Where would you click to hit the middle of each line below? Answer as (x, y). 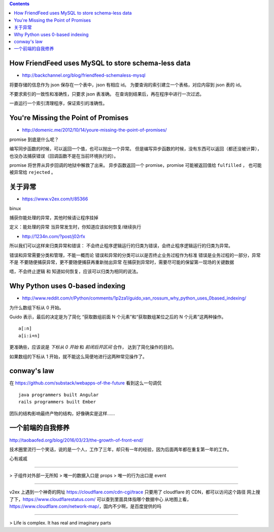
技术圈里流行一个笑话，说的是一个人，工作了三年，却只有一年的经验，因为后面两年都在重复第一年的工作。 (121, 449)
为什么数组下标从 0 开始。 (37, 307)
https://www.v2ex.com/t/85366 (55, 199)
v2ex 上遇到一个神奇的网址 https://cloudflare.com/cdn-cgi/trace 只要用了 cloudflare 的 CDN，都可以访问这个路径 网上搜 (135, 492)
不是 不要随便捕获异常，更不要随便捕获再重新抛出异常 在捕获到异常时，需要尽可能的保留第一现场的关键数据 (122, 262)
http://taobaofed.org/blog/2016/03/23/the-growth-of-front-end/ (76, 440)
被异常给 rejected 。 (32, 172)
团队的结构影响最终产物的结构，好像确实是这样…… (62, 413)
